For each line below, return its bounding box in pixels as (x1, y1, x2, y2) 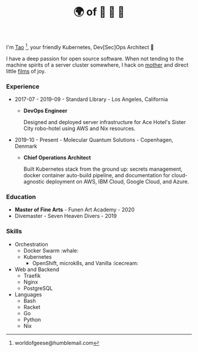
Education (6, 193, 37, 201)
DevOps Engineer (23, 107, 68, 115)
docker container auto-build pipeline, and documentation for (23, 172, 171, 179)
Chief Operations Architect (23, 154, 91, 161)
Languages (14, 291, 42, 298)
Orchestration (14, 240, 48, 247)
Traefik (23, 272, 41, 279)
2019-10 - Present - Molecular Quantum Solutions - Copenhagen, (14, 136, 174, 144)
